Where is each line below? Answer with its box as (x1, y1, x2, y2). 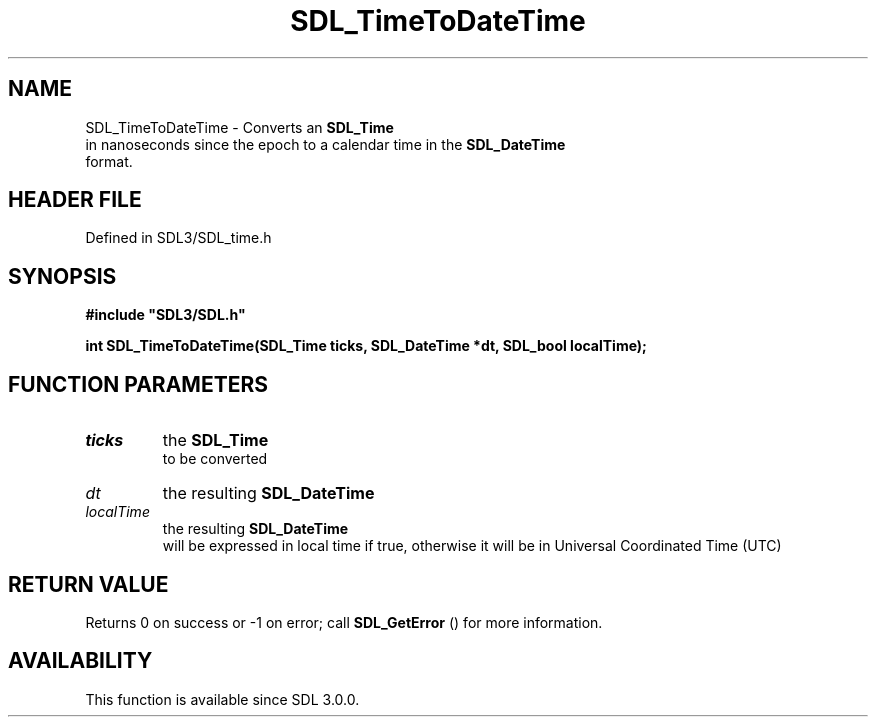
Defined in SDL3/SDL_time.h (85, 229, 272, 247)
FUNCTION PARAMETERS (8, 371, 268, 397)
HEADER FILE (8, 187, 142, 213)
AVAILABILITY (8, 648, 153, 674)
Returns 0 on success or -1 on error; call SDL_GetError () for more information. (85, 613, 603, 631)
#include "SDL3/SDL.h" (85, 306, 246, 324)
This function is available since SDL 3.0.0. (85, 690, 360, 708)
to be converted (162, 450, 268, 468)
